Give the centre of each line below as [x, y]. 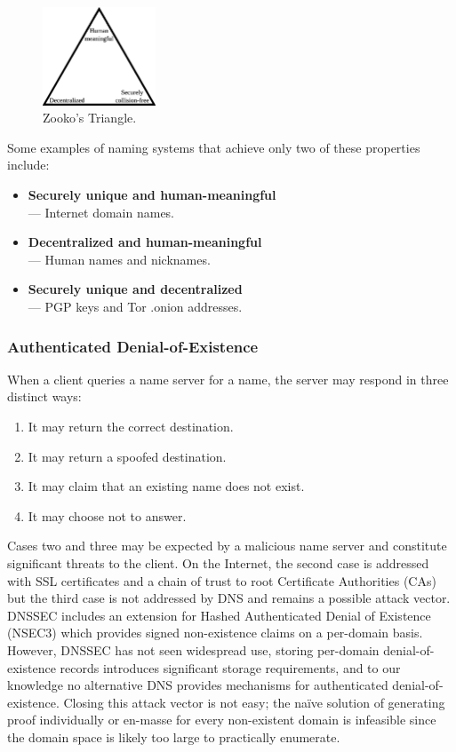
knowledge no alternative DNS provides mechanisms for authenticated [198, 685]
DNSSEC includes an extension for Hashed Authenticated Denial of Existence [219, 615]
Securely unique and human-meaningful [152, 195]
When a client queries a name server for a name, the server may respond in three [228, 379]
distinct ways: [44, 396]
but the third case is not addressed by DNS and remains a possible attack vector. [229, 598]
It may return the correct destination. [131, 426]
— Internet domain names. [101, 212]
